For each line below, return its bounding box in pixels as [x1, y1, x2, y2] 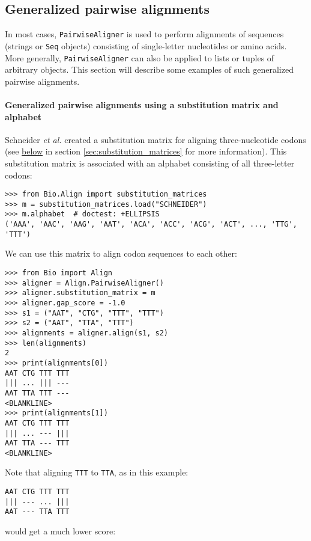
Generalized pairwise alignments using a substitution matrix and [5, 98, 279, 111]
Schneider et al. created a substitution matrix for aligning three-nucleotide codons [5, 133, 306, 145]
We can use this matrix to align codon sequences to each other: [5, 247, 237, 260]
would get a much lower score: [5, 525, 116, 537]
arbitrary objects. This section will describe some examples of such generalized [5, 63, 294, 76]
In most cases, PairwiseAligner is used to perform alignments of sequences [5, 28, 284, 40]
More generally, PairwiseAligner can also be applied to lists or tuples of [5, 51, 274, 64]
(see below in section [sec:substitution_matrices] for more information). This [5, 145, 287, 157]
